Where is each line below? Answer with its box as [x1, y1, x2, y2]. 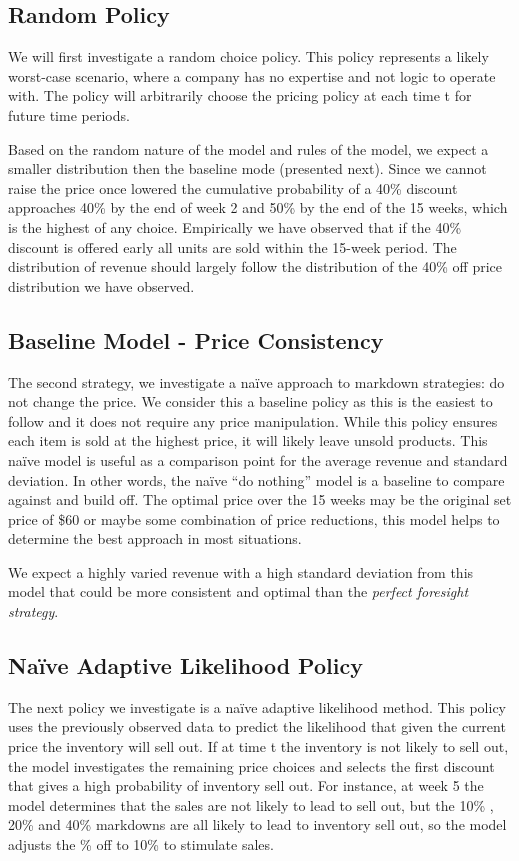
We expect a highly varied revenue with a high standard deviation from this [8, 561, 474, 582]
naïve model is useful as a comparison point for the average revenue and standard [8, 449, 508, 470]
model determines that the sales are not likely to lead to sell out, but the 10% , [8, 794, 494, 815]
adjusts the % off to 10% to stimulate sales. [8, 834, 274, 855]
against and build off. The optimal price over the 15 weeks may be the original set [8, 489, 512, 510]
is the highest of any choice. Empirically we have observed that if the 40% [8, 216, 462, 237]
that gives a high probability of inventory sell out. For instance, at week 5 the [8, 775, 484, 796]
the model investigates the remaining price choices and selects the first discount [8, 755, 495, 776]
